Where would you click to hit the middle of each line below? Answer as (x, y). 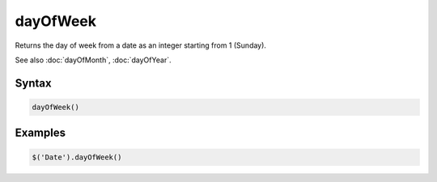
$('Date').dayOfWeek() (77, 157)
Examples (40, 133)
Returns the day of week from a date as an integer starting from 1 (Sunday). (141, 45)
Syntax (33, 83)
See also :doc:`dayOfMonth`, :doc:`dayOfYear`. (93, 60)
